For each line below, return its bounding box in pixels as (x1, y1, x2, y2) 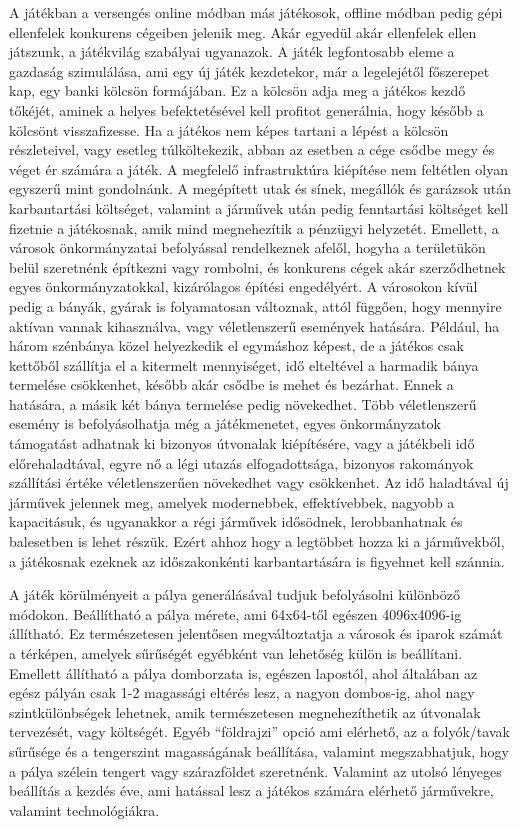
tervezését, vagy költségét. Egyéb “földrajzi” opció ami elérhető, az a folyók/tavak (9, 721, 510, 742)
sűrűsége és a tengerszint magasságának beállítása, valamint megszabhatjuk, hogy (9, 740, 509, 761)
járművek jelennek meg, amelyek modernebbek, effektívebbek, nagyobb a (9, 491, 455, 512)
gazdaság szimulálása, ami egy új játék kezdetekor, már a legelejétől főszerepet (9, 60, 490, 81)
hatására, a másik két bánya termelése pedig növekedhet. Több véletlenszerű (9, 393, 477, 414)
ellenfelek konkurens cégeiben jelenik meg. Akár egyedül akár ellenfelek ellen (9, 21, 477, 42)
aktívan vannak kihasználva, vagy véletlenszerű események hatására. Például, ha (9, 315, 500, 336)
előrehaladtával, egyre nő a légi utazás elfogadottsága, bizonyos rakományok (9, 452, 474, 473)
